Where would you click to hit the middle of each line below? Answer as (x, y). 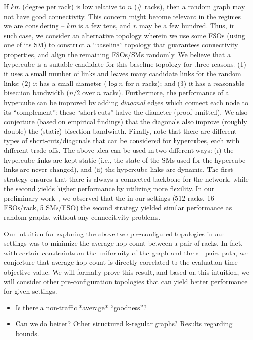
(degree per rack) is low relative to (74, 6)
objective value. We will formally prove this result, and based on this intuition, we (126, 272)
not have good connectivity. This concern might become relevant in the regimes (122, 16)
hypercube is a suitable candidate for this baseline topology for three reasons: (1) (125, 64)
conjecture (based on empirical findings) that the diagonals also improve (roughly (126, 121)
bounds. (27, 333)
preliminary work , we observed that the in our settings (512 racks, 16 (109, 198)
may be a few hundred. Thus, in (187, 26)
